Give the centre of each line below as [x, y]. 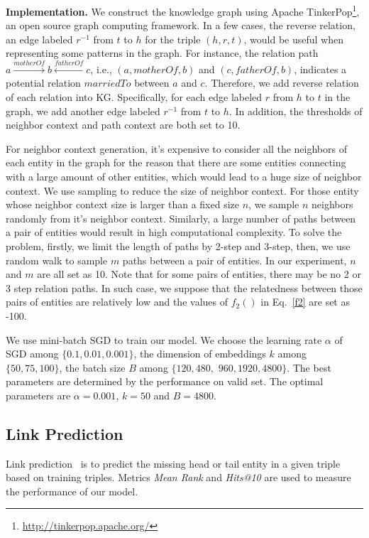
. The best [309, 367]
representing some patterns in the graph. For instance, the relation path [162, 53]
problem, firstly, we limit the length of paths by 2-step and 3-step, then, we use [178, 246]
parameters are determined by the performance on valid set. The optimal [165, 381]
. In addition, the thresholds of [296, 111]
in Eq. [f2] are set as [305, 302]
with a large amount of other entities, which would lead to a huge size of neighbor [184, 176]
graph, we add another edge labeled [83, 111]
